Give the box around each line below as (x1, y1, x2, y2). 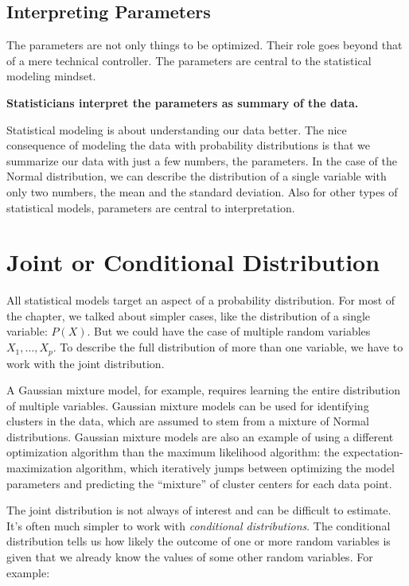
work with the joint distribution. (6, 355, 165, 371)
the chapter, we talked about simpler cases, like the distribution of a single (6, 307, 371, 324)
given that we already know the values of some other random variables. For (6, 549, 373, 565)
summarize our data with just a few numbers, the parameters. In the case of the (6, 152, 397, 169)
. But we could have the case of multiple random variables (87, 323, 371, 340)
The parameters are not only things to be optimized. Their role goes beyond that (6, 37, 403, 53)
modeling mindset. (6, 68, 96, 84)
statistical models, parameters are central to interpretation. (6, 199, 295, 215)
